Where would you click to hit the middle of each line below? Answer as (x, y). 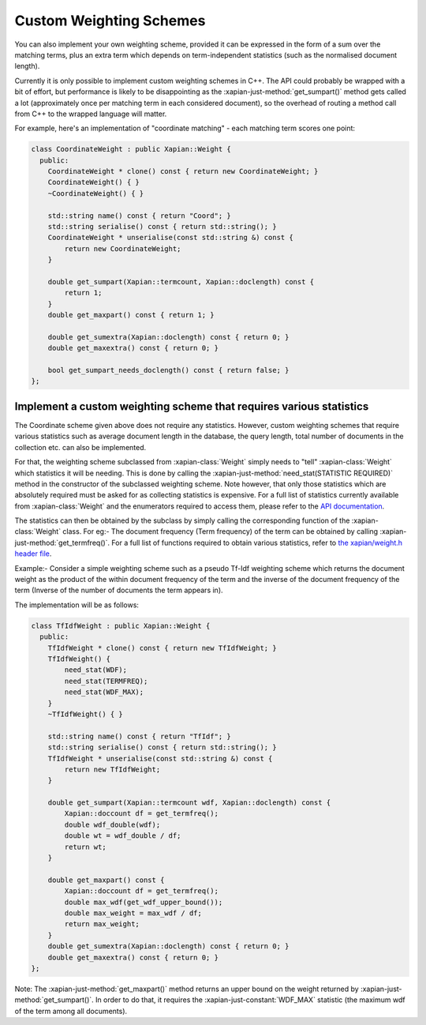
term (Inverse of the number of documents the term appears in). (119, 590)
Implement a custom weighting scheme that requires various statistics (192, 406)
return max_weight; (102, 924)
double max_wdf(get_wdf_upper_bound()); (144, 902)
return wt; (85, 847)
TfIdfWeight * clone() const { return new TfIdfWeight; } (162, 648)
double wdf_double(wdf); (112, 824)
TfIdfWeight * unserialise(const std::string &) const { (160, 758)
